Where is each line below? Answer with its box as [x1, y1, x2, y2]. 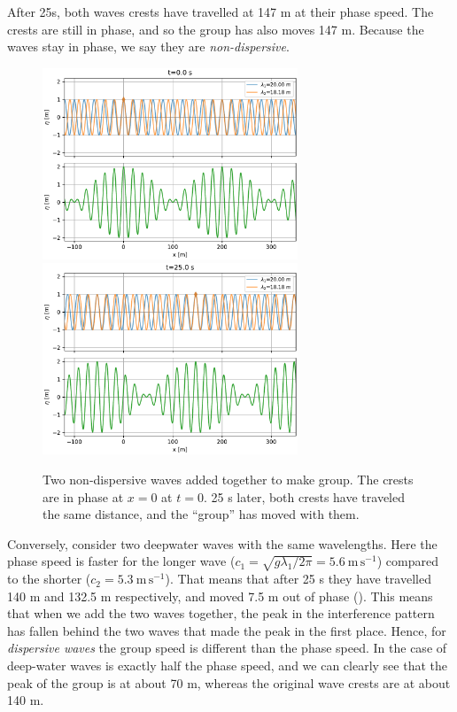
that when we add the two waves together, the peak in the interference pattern [7, 604, 435, 623]
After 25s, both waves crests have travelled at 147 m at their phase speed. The [7, 3, 434, 20]
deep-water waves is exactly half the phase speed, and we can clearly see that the [7, 656, 447, 675]
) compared [376, 552, 438, 570]
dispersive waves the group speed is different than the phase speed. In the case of [7, 638, 447, 657]
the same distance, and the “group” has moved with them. [43, 505, 360, 523]
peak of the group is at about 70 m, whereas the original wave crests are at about [7, 673, 451, 692]
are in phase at [43, 487, 124, 506]
